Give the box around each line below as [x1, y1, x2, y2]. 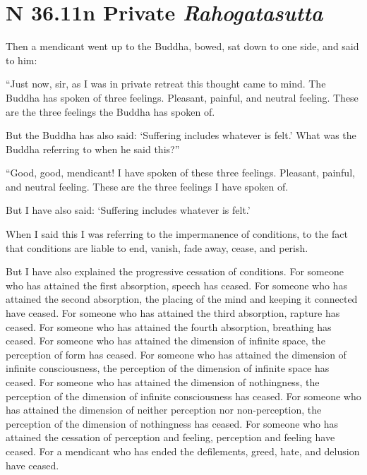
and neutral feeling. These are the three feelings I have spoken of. [6, 179, 289, 193]
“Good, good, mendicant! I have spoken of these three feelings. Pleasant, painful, [6, 165, 355, 180]
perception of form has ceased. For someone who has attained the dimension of [6, 347, 347, 361]
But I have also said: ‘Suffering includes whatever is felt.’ [6, 203, 251, 217]
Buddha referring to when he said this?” [6, 141, 180, 156]
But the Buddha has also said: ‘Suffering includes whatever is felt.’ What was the [6, 128, 356, 143]
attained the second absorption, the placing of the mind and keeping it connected [6, 291, 358, 306]
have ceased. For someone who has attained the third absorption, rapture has [6, 306, 340, 320]
